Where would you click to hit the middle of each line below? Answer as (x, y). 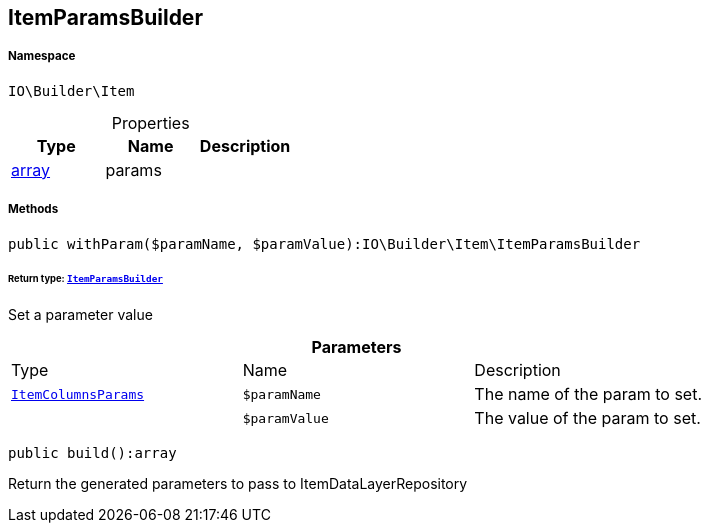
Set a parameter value (80, 315)
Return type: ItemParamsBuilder (85, 279)
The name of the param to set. (588, 394)
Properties (150, 122)
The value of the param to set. (587, 418)
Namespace (42, 56)
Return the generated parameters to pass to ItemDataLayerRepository (238, 484)
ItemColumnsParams (78, 394)
